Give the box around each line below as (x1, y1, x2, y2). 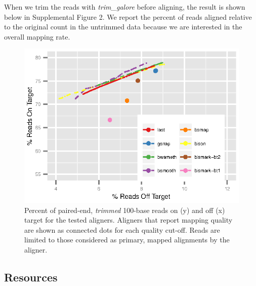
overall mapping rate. (4, 31, 70, 42)
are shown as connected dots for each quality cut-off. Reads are (24, 224, 220, 235)
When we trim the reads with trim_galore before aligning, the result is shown (4, 2, 245, 12)
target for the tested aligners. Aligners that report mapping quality (24, 214, 233, 225)
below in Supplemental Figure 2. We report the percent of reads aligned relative (4, 11, 252, 22)
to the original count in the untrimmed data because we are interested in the (4, 21, 242, 32)
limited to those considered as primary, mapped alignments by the (24, 234, 230, 245)
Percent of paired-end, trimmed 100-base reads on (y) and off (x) (24, 204, 225, 215)
